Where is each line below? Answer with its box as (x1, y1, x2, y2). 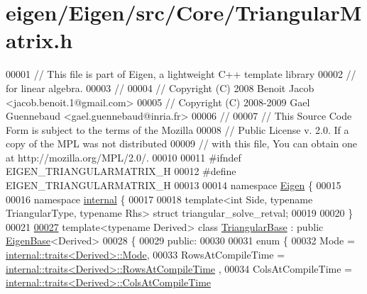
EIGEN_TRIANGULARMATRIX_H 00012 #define (6, 164, 236, 179)
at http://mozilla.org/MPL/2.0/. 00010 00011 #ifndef (6, 149, 241, 164)
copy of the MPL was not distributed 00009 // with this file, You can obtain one (6, 136, 357, 151)
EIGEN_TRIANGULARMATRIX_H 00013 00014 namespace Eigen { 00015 (6, 178, 341, 193)
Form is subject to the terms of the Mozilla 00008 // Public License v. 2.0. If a (6, 122, 349, 137)
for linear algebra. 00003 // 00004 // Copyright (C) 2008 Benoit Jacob (6, 80, 314, 95)
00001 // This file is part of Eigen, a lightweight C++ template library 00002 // (6, 67, 356, 81)
